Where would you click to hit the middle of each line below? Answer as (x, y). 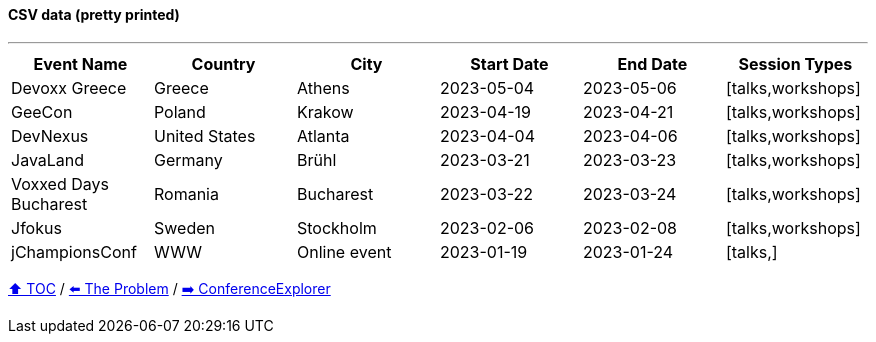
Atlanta (323, 135)
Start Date (509, 63)
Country (223, 63)
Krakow (325, 111)
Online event (344, 251)
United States (204, 135)
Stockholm (336, 227)
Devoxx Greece (69, 87)
